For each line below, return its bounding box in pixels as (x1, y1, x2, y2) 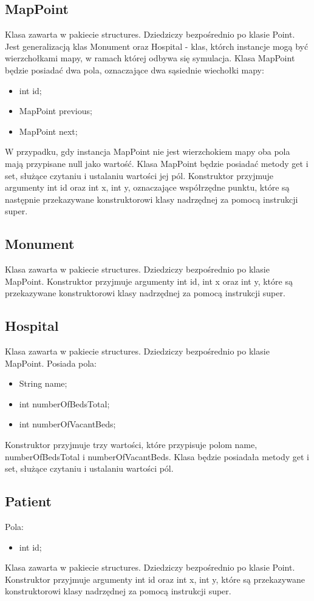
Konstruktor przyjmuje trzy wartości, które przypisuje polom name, (5, 438, 258, 451)
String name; (19, 377, 67, 390)
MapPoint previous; (19, 104, 92, 117)
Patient (5, 492, 52, 511)
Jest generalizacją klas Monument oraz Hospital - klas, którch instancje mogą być (5, 39, 309, 52)
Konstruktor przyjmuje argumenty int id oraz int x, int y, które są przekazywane (5, 572, 305, 585)
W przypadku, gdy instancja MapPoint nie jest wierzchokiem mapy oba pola (5, 145, 290, 158)
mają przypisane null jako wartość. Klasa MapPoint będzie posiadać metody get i (5, 157, 309, 169)
